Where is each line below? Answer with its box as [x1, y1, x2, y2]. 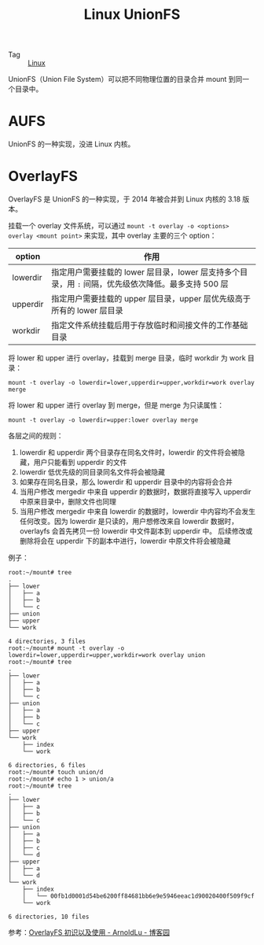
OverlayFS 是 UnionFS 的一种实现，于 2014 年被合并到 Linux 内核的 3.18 [8, 194, 241, 204]
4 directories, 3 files [8, 637, 86, 646]
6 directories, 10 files [8, 913, 90, 921]
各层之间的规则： [8, 431, 64, 441]
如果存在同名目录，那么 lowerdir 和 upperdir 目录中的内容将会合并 [19, 478, 233, 487]
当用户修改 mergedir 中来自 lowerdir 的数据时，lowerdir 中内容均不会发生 [19, 507, 256, 516]
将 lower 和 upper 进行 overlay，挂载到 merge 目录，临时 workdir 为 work [8, 353, 246, 363]
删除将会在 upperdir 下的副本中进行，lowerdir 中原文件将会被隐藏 [19, 537, 231, 546]
